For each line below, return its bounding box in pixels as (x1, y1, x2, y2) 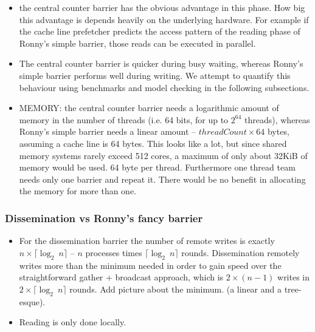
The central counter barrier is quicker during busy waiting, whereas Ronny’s (19, 57, 303, 70)
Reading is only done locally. (19, 316, 126, 328)
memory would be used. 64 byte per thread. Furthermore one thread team (19, 161, 296, 174)
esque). (19, 295, 46, 308)
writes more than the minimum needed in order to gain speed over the (19, 259, 282, 271)
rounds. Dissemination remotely (181, 246, 300, 259)
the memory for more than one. (19, 185, 137, 197)
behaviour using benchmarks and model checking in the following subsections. (19, 81, 310, 93)
